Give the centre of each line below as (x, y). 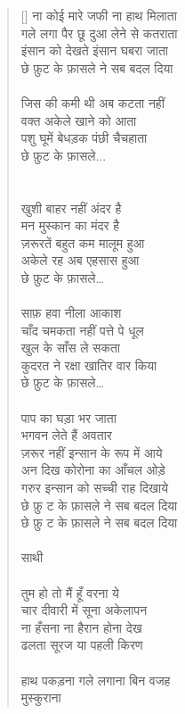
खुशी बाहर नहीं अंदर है (71, 208)
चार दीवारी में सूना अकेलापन (84, 610)
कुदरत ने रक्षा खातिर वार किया (89, 365)
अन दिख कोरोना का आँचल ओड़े (93, 470)
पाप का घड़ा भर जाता (68, 417)
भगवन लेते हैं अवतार (66, 435)
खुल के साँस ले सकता (70, 348)
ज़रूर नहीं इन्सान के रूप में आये (92, 452)
